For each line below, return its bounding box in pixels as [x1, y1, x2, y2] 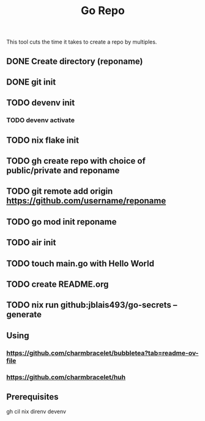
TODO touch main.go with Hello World [6, 258, 155, 268]
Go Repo [80, 4, 125, 18]
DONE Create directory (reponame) [6, 56, 143, 66]
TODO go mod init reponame [6, 216, 117, 227]
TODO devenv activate [6, 116, 75, 124]
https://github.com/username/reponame [6, 195, 166, 206]
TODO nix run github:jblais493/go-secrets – [6, 300, 177, 310]
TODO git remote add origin [6, 186, 113, 197]
